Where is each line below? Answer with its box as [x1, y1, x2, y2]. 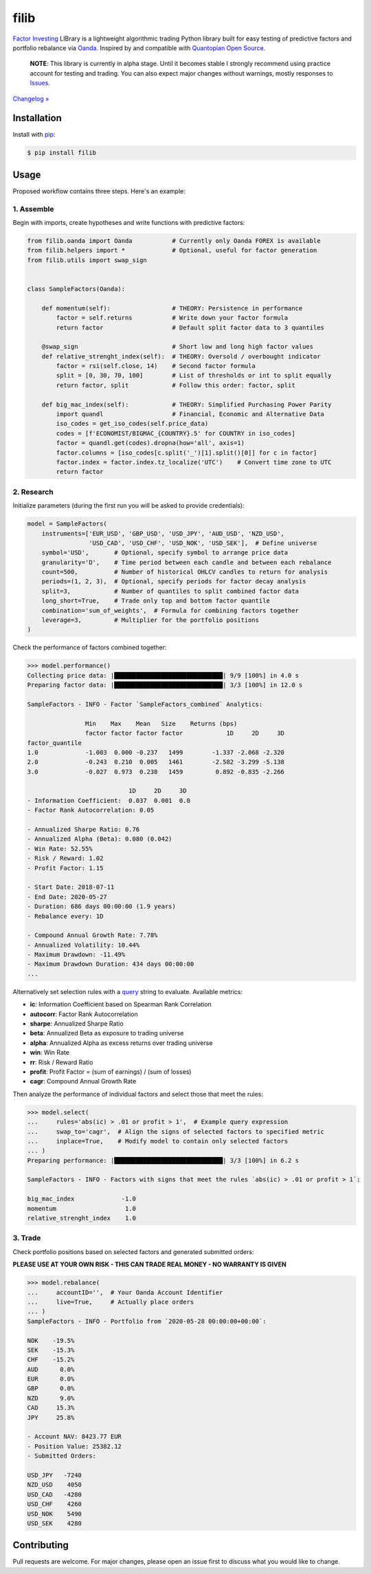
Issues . [30, 79, 51, 87]
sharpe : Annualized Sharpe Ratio [30, 1020, 124, 1028]
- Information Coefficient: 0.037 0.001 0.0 [27, 797, 190, 804]
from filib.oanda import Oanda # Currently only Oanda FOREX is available [27, 237, 321, 245]
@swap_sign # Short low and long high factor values [41, 343, 314, 351]
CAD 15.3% [27, 1404, 75, 1412]
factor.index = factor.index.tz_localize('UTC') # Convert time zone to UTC [56, 458, 332, 466]
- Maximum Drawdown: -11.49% [27, 951, 126, 959]
